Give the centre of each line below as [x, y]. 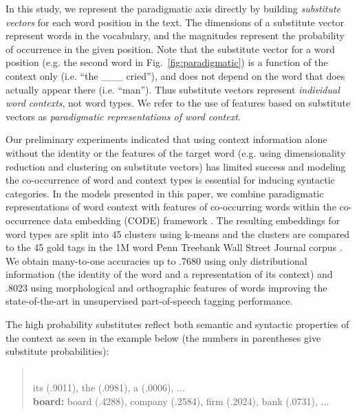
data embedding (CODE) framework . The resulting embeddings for [197, 220]
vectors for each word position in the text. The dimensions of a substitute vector [175, 22]
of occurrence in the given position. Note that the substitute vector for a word [170, 48]
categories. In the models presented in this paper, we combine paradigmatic [165, 193]
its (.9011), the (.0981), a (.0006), [103, 388]
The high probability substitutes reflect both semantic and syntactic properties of [177, 324]
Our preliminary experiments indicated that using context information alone [166, 139]
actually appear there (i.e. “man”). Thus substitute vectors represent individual [173, 89]
